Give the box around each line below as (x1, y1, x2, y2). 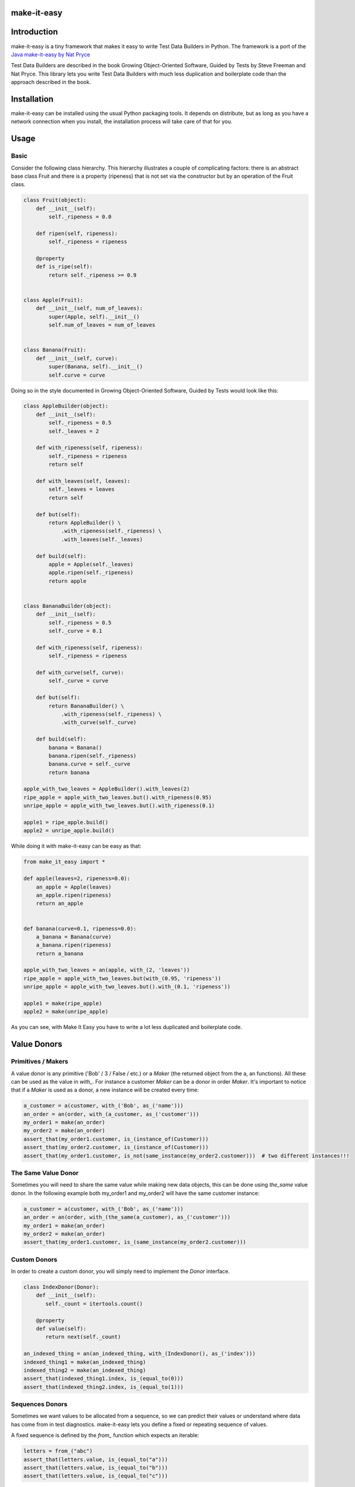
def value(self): (36, 1325, 87, 1332)
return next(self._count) (45, 1334, 121, 1341)
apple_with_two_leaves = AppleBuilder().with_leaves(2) (23, 786, 190, 792)
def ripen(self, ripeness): (36, 230, 118, 237)
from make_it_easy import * (23, 858, 105, 865)
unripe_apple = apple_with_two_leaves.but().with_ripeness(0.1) (23, 802, 215, 809)
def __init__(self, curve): (36, 355, 118, 362)
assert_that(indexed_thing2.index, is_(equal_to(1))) (23, 1384, 184, 1390)
